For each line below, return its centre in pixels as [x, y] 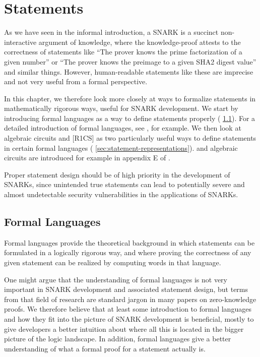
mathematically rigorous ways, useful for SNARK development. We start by [121, 108]
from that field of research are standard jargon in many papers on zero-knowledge [130, 299]
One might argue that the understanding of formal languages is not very [116, 279]
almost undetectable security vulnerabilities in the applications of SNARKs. [121, 194]
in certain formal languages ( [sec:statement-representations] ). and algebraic [121, 147]
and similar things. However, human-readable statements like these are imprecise [129, 71]
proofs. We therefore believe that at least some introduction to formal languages [128, 309]
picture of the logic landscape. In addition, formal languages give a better [118, 339]
